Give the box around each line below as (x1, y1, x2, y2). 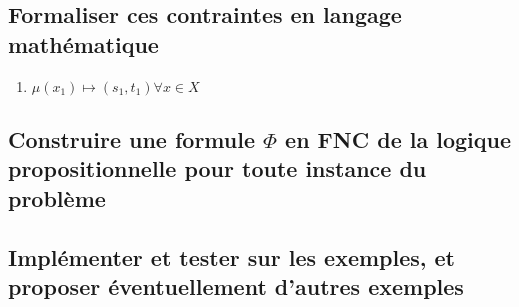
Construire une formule (8, 123, 255, 154)
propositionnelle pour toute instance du (8, 153, 427, 184)
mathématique (8, 28, 159, 59)
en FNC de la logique (285, 123, 512, 154)
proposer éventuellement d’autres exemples (8, 270, 464, 301)
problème (8, 182, 106, 213)
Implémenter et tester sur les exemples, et (8, 241, 455, 272)
